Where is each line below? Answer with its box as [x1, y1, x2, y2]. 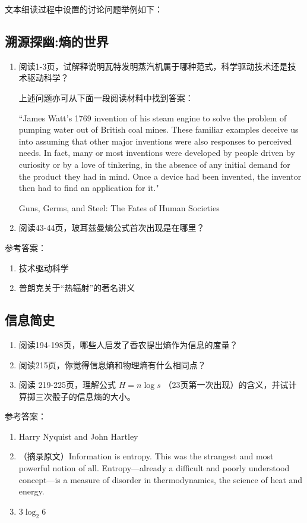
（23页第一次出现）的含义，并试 [163, 378, 289, 391]
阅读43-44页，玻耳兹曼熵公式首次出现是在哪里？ [18, 221, 205, 234]
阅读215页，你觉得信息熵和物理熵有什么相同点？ [18, 358, 206, 371]
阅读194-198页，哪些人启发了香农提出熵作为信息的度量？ [18, 338, 238, 350]
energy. [18, 485, 45, 497]
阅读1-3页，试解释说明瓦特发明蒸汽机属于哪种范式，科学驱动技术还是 [18, 59, 288, 72]
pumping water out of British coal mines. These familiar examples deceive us [18, 123, 299, 136]
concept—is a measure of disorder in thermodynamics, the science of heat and [18, 473, 303, 486]
